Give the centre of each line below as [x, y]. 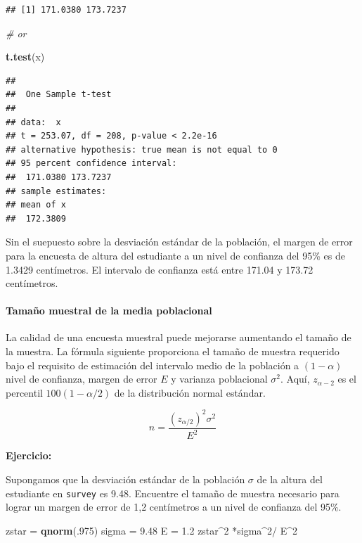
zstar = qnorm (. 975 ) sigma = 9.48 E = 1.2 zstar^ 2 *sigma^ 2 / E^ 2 [152, 530]
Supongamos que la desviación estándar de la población [125, 479]
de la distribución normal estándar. [190, 392]
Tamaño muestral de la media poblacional [109, 311]
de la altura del [290, 479]
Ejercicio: [29, 455]
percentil [24, 392]
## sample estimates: [56, 191]
